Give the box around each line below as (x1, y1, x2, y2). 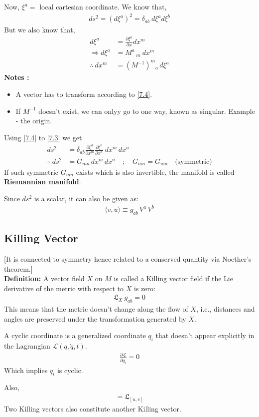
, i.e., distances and (196, 304, 255, 314)
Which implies (4, 365, 48, 375)
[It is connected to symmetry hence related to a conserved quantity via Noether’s (4, 254, 252, 264)
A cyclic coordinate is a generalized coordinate (4, 330, 146, 341)
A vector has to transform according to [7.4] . (15, 89, 152, 99)
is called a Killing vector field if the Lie (114, 273, 233, 284)
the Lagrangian (4, 341, 50, 351)
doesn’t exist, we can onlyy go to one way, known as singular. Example (38, 105, 255, 116)
